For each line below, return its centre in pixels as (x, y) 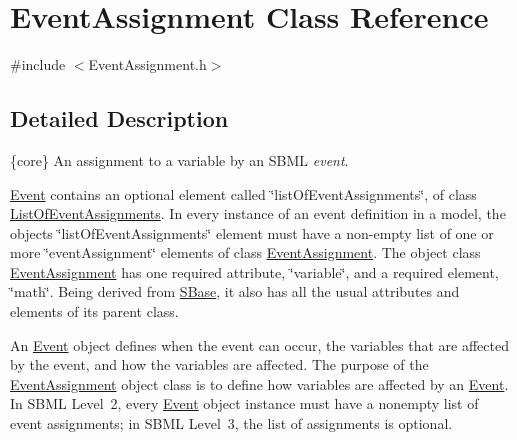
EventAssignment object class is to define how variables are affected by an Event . (259, 383)
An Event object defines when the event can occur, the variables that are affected (259, 344)
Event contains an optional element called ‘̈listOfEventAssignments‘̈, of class (243, 193)
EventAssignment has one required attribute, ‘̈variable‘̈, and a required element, (254, 271)
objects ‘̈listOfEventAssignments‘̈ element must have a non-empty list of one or (252, 232)
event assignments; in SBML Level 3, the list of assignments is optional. (231, 423)
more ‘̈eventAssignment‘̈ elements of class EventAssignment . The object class (245, 252)
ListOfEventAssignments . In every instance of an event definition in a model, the (258, 213)
